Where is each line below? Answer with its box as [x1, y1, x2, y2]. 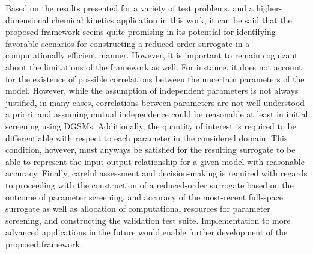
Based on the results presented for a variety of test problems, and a [5, 2, 254, 14]
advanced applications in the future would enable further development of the [5, 226, 288, 238]
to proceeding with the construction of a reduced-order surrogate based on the [5, 178, 294, 191]
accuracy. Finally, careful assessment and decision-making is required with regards [5, 167, 308, 179]
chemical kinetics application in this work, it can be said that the [52, 13, 292, 26]
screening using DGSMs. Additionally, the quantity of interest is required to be [5, 119, 296, 132]
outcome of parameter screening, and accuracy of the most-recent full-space [5, 190, 283, 203]
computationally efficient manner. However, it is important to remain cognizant [5, 49, 298, 61]
